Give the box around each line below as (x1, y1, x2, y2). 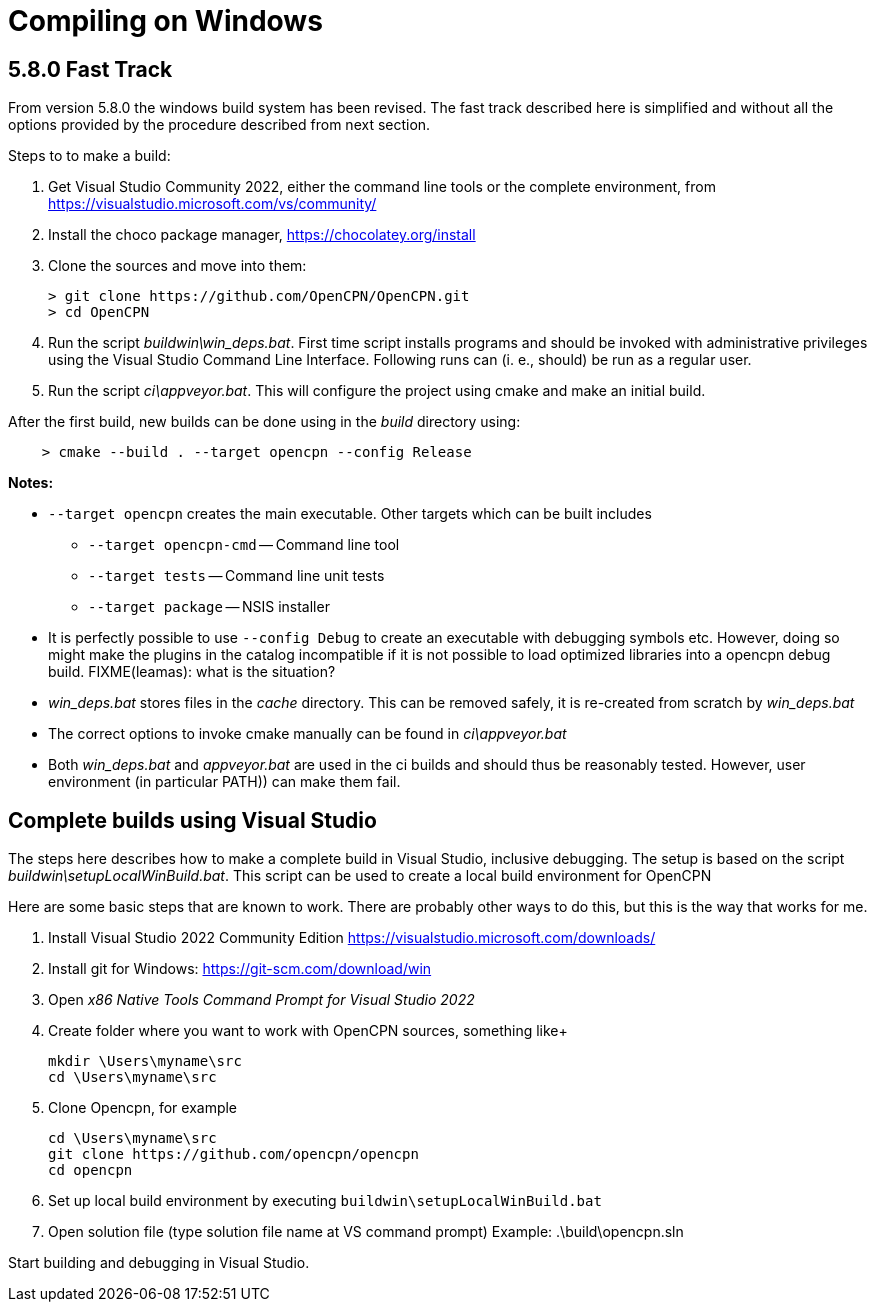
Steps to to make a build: (8, 147, 171, 165)
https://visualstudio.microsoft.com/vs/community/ (48, 195, 377, 213)
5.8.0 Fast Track (8, 56, 173, 82)
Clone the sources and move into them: (48, 257, 307, 275)
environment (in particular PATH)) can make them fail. (48, 773, 401, 791)
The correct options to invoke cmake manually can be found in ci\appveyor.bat (48, 725, 567, 743)
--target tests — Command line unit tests (88, 567, 385, 585)
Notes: (8, 474, 54, 492)
